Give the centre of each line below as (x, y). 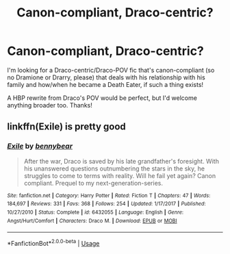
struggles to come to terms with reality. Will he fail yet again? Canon (120, 175)
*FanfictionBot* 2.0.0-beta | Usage (53, 243)
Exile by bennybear (40, 147)
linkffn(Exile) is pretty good (67, 127)
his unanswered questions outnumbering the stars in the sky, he (114, 168)
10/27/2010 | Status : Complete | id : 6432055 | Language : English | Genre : (95, 212)
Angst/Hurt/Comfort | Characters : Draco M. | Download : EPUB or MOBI (92, 220)
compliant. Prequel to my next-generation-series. (93, 183)
